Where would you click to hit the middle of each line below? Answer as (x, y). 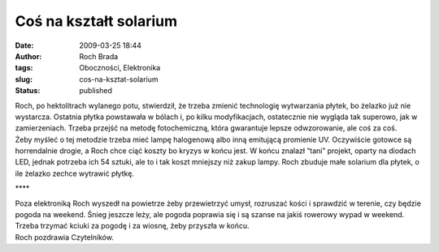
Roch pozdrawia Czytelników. (64, 237)
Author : (28, 56)
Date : (24, 45)
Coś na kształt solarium (96, 21)
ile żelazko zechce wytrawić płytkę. (74, 173)
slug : (24, 79)
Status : (28, 91)
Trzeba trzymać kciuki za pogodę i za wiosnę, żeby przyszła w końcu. (132, 226)
